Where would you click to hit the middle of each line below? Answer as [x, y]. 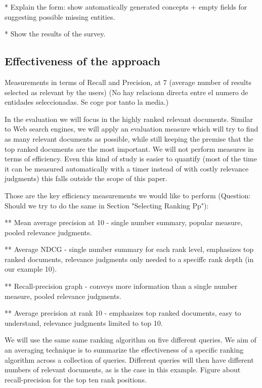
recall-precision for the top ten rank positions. [76, 379]
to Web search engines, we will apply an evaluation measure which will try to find [132, 129]
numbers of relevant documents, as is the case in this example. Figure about [123, 370]
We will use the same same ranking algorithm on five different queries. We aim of [130, 340]
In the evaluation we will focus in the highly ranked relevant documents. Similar [129, 119]
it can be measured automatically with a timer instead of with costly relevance [127, 168]
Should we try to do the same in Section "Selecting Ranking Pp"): [107, 205]
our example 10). [31, 269]
